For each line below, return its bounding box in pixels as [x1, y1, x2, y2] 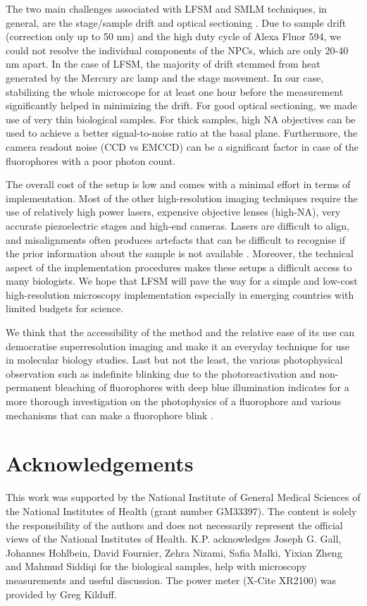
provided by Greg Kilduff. [6, 586, 117, 601]
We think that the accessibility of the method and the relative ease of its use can [6, 325, 355, 340]
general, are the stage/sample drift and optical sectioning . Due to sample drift [6, 15, 347, 30]
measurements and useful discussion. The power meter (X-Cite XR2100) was [6, 572, 336, 587]
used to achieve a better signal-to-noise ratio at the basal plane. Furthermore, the [6, 125, 358, 140]
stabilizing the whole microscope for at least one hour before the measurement [6, 84, 344, 99]
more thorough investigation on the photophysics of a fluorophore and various [6, 394, 342, 409]
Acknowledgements [6, 449, 194, 478]
